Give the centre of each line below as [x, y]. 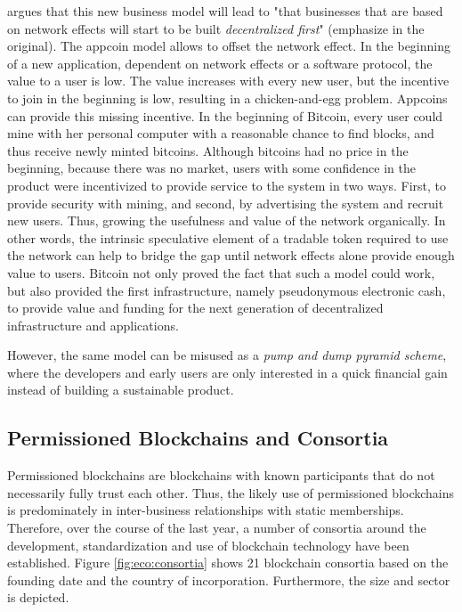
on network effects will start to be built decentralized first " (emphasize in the [216, 28]
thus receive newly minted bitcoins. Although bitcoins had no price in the [208, 150]
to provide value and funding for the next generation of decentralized [195, 308]
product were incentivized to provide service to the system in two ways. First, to [227, 185]
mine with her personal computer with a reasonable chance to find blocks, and [221, 133]
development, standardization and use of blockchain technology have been [208, 545]
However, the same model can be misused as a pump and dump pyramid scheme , [227, 355]
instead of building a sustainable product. [121, 390]
